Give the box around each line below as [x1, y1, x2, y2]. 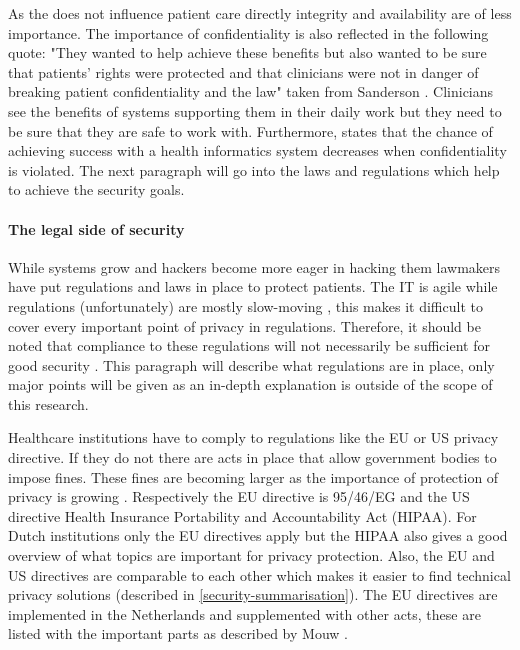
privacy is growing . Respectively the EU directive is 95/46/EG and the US [8, 486, 470, 507]
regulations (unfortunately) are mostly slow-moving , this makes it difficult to [8, 295, 483, 316]
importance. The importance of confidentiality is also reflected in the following [8, 22, 489, 43]
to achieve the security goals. [8, 179, 185, 200]
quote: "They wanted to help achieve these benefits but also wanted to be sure [8, 42, 487, 63]
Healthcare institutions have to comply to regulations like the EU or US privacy [8, 427, 499, 448]
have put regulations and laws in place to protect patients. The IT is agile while [8, 276, 498, 297]
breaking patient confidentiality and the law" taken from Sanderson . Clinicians [8, 81, 494, 102]
